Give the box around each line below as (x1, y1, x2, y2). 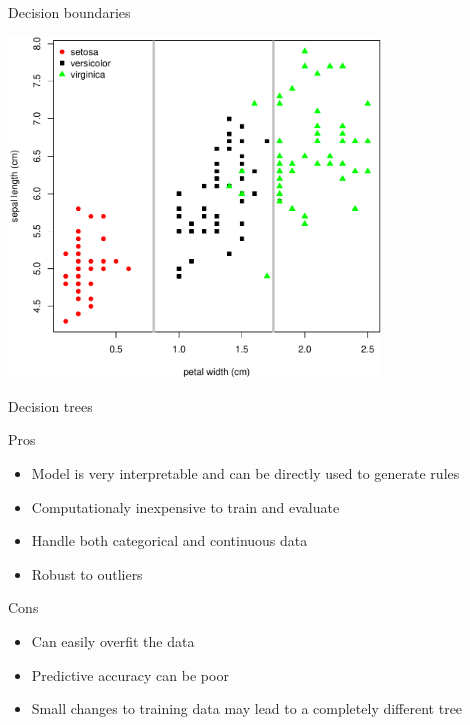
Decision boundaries (8, 2, 131, 22)
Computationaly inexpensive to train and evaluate (31, 496, 340, 517)
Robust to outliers (31, 563, 143, 584)
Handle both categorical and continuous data (31, 530, 308, 551)
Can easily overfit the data (31, 630, 195, 651)
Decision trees (8, 395, 93, 416)
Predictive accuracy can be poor (31, 664, 229, 685)
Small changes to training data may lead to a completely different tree (31, 698, 463, 719)
